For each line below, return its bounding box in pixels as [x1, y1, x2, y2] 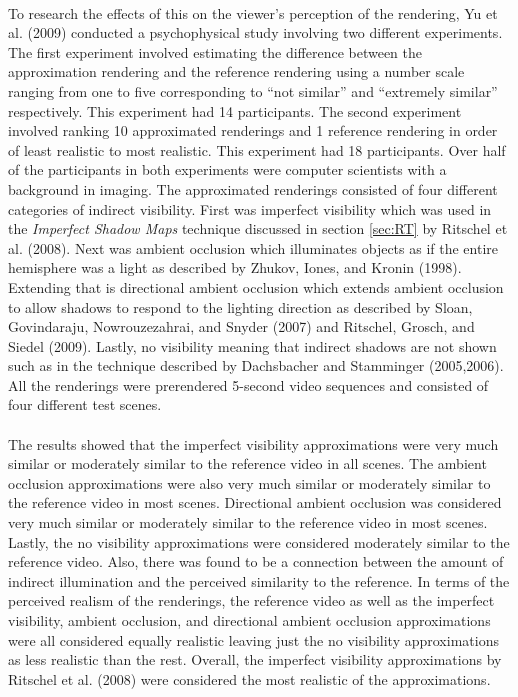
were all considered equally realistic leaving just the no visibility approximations [8, 629, 499, 650]
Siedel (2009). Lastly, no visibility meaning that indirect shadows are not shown [8, 335, 497, 356]
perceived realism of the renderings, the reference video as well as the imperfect [8, 590, 495, 611]
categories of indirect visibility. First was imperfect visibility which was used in [8, 198, 492, 219]
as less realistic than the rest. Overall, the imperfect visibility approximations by [8, 649, 502, 670]
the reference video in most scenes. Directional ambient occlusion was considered [8, 492, 502, 513]
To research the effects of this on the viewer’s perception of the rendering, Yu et [8, 2, 498, 23]
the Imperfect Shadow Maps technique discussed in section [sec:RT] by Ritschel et [8, 218, 508, 239]
